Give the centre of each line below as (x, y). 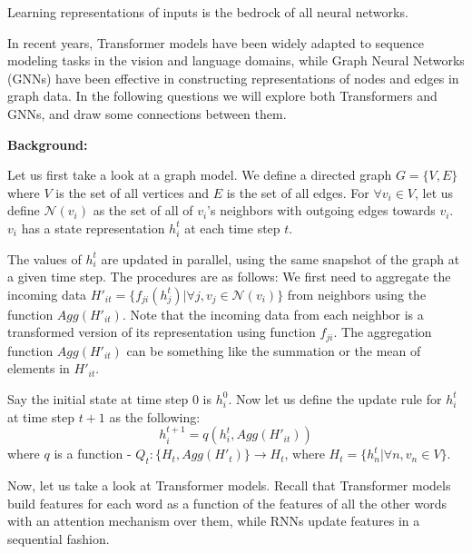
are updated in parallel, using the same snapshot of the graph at (280, 258)
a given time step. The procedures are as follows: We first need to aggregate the (229, 277)
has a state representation (93, 228)
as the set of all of (143, 210)
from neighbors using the (357, 294)
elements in (39, 368)
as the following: (155, 416)
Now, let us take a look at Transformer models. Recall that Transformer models (229, 485)
